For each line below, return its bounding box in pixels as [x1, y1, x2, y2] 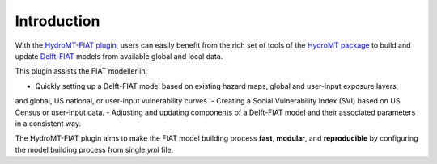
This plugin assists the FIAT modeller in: [15, 66, 148, 76]
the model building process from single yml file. [15, 145, 174, 154]
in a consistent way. [15, 118, 82, 128]
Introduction [15, 12, 100, 30]
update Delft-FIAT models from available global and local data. [15, 51, 223, 61]
